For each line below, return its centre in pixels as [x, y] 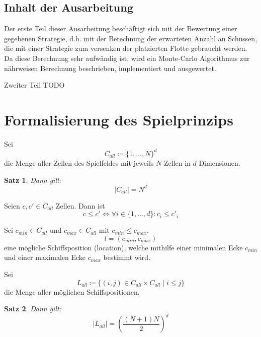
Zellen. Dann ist [80, 205]
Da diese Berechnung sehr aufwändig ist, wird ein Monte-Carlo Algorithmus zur [127, 58]
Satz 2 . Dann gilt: [33, 309]
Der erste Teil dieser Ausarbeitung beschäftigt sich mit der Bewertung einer [121, 28]
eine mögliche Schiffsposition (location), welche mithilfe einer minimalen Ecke [123, 247]
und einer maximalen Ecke [45, 257]
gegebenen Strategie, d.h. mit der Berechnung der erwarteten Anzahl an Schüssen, [131, 38]
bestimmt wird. [127, 257]
